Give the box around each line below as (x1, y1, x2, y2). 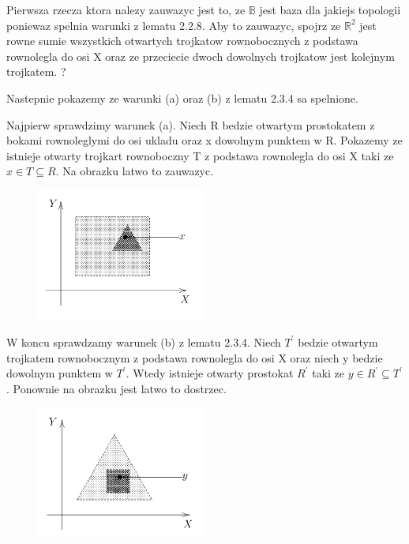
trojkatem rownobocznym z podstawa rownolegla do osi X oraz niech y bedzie (6, 349, 383, 366)
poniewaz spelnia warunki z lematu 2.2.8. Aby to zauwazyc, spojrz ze (6, 17, 341, 33)
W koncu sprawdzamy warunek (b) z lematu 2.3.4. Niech (6, 333, 281, 350)
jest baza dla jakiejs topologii (259, 2, 401, 17)
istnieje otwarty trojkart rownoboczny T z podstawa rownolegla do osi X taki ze (6, 147, 394, 163)
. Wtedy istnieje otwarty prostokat (126, 365, 294, 381)
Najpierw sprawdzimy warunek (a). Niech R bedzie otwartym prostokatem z (6, 116, 375, 133)
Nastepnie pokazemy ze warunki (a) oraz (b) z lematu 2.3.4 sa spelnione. (6, 89, 358, 106)
